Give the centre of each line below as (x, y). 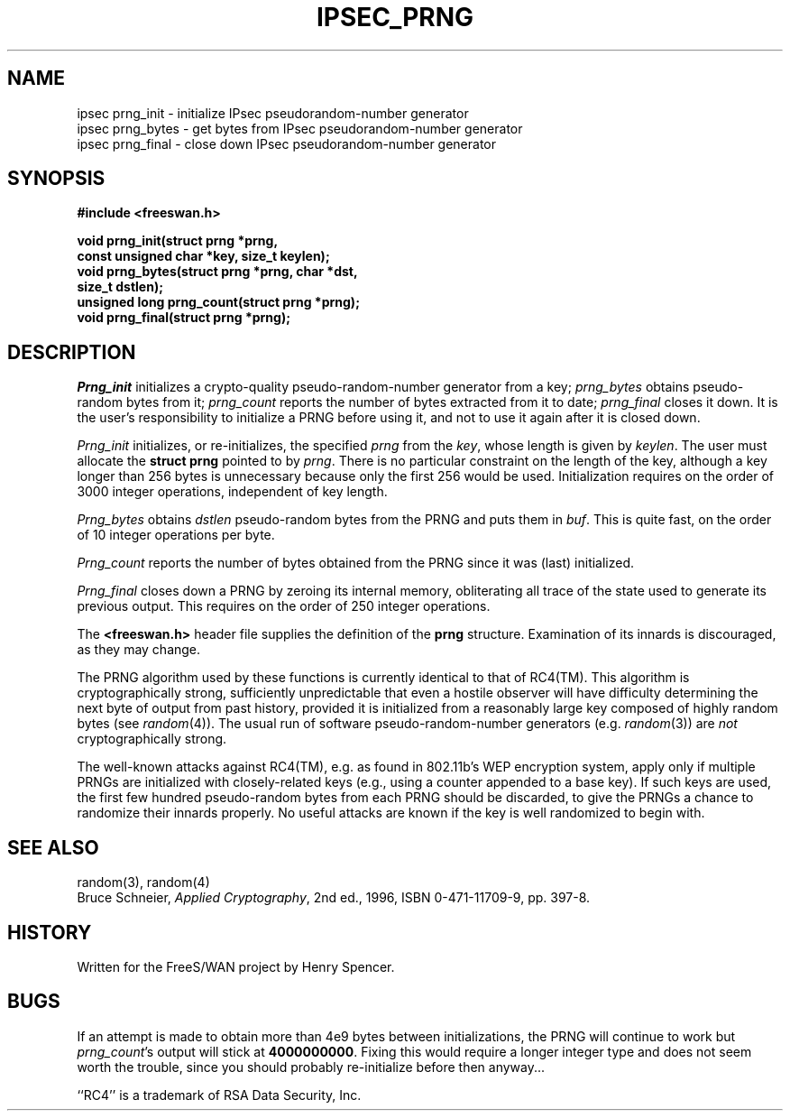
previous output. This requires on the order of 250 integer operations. (284, 606)
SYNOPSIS (56, 179)
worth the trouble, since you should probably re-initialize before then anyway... (311, 1067)
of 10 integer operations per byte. (176, 535)
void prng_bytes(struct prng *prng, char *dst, (217, 272)
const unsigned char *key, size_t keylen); (203, 256)
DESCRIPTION (72, 352)
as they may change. (139, 650)
